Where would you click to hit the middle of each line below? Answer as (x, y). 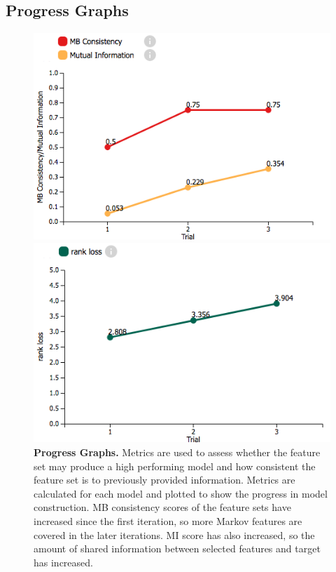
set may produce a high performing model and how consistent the (175, 466)
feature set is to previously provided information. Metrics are (164, 480)
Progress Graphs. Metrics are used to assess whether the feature (177, 452)
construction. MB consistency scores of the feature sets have (162, 507)
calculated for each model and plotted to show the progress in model (181, 493)
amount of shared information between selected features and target (177, 548)
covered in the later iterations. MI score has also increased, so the (174, 534)
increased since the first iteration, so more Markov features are (168, 521)
